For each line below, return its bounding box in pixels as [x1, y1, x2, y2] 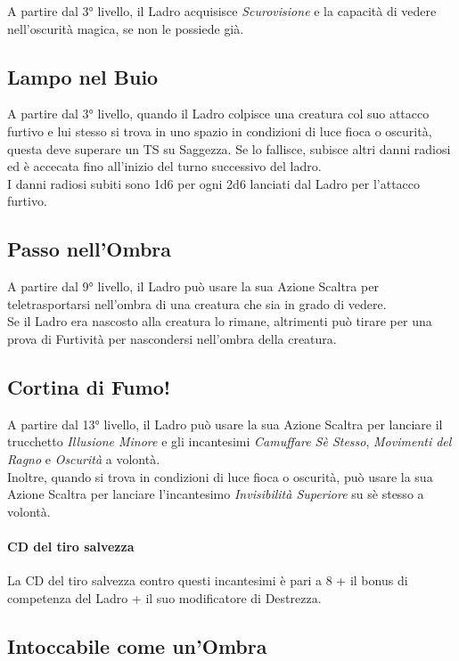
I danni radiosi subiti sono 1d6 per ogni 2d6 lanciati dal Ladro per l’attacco [7, 174, 421, 192]
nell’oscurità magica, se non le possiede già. [7, 19, 244, 37]
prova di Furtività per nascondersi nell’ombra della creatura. [7, 329, 337, 347]
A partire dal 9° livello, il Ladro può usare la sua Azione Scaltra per [7, 277, 379, 296]
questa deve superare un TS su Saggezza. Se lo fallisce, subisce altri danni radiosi [7, 139, 451, 158]
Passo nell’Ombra [7, 235, 172, 263]
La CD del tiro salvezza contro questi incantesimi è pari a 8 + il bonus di [7, 571, 408, 590]
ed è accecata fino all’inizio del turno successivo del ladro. [7, 157, 322, 175]
